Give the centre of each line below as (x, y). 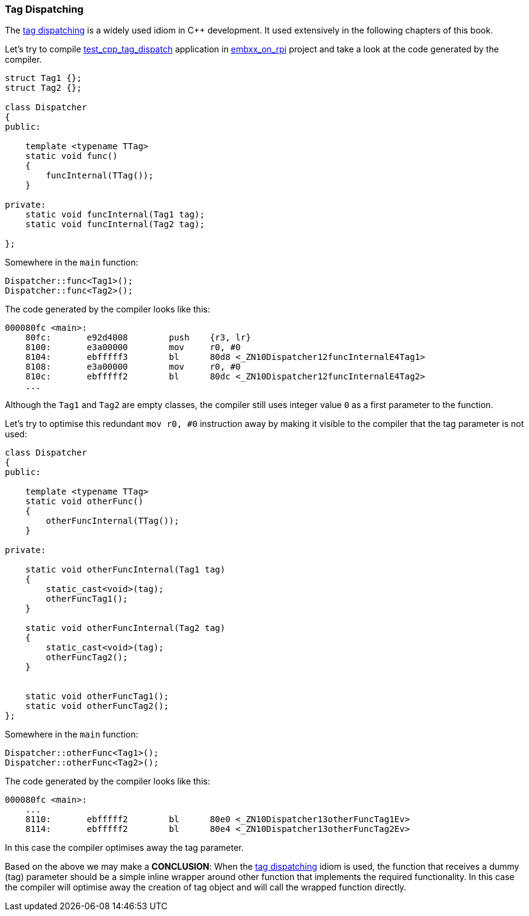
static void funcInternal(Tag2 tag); (115, 224)
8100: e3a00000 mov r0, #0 (133, 347)
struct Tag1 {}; (43, 78)
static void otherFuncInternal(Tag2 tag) (125, 628)
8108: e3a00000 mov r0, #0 (133, 367)
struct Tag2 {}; (43, 88)
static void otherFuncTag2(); (97, 706)
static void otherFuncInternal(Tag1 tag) (125, 570)
